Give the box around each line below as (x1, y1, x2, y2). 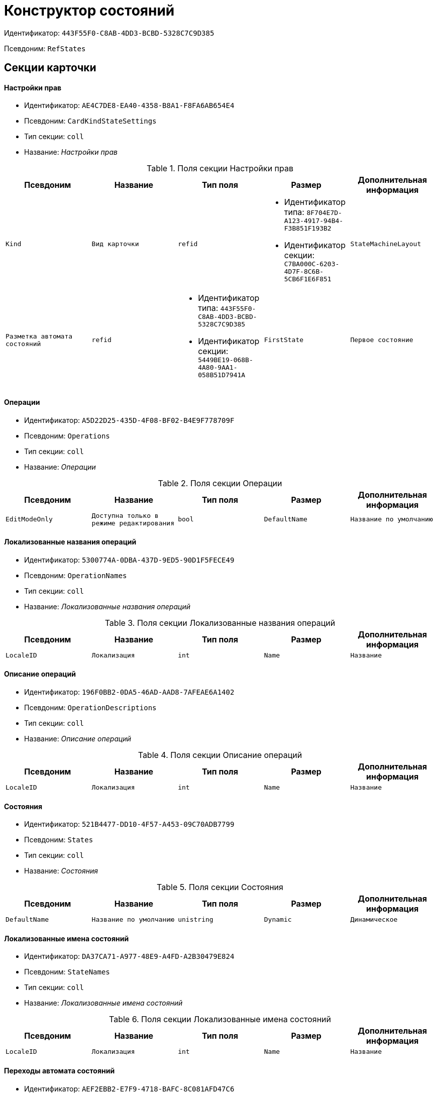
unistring (178, 916, 213, 924)
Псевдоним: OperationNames (24, 571, 127, 580)
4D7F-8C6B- (284, 268, 324, 276)
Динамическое (350, 916, 398, 924)
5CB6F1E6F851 (284, 275, 332, 283)
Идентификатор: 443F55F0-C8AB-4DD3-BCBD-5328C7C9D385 (4, 28, 214, 37)
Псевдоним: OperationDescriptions (24, 703, 157, 712)
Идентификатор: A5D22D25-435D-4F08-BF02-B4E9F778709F (24, 415, 235, 424)
